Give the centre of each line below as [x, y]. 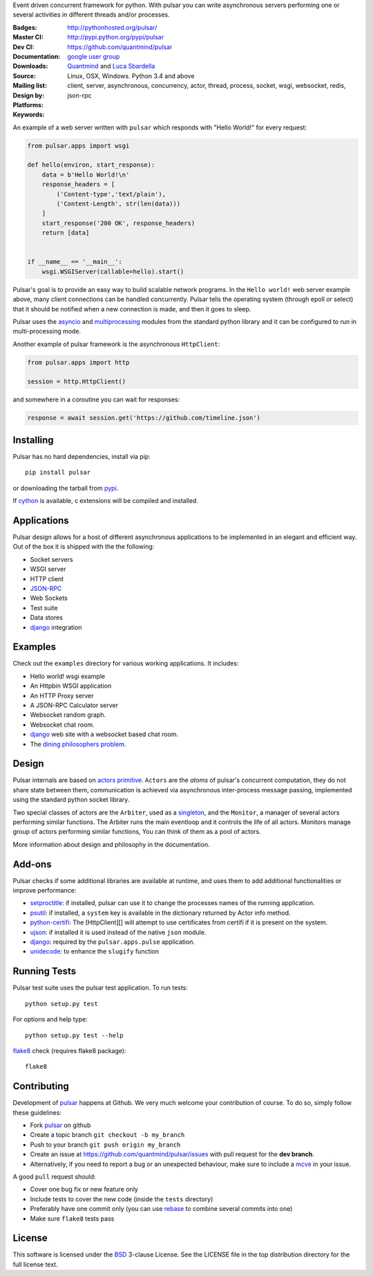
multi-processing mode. [47, 331]
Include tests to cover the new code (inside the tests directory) [122, 1199]
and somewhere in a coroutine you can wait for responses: [96, 400]
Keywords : [29, 115]
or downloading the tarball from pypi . [66, 488]
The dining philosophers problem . [78, 744]
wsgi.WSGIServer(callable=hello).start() [113, 271]
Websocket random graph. [68, 715]
